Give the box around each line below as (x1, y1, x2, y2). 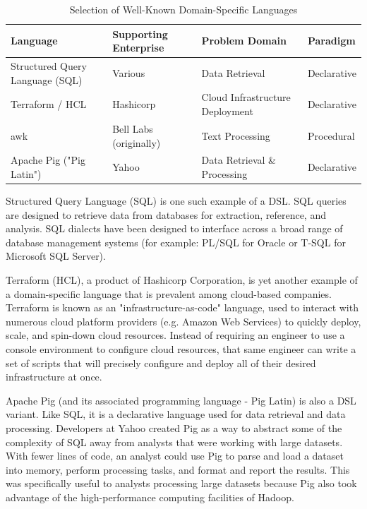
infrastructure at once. (6, 369, 102, 384)
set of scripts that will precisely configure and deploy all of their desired (6, 355, 316, 370)
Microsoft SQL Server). (6, 248, 106, 263)
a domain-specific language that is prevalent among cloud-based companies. (6, 286, 332, 301)
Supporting (112, 26, 168, 41)
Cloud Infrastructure (201, 90, 291, 104)
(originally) (112, 135, 161, 150)
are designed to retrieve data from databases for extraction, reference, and (6, 207, 326, 222)
